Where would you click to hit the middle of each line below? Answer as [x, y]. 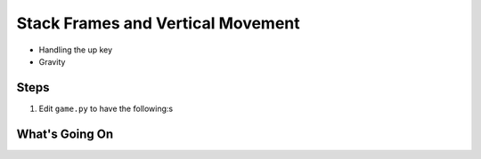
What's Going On [65, 134]
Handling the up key [76, 50]
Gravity [52, 61]
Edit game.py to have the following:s [106, 108]
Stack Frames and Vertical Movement [158, 23]
